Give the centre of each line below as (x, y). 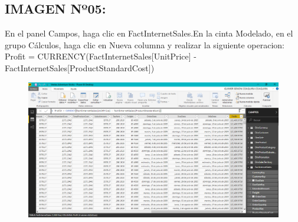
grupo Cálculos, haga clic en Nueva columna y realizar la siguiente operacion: (145, 44)
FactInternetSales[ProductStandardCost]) (80, 67)
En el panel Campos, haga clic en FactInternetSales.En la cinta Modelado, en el (149, 33)
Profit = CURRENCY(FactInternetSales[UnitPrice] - (101, 56)
